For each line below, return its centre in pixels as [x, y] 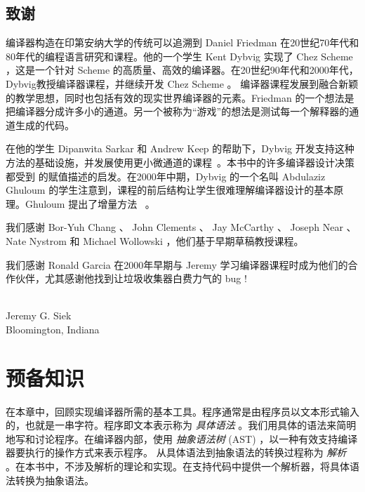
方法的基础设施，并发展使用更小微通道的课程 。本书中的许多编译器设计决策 [180, 162]
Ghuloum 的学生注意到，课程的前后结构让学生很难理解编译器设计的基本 [170, 190]
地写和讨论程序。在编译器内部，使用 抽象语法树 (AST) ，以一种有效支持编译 [182, 438]
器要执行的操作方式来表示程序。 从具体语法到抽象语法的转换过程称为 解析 [176, 452]
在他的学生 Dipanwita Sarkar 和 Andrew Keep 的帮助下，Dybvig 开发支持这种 [180, 148]
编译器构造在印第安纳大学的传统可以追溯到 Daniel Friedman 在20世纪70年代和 [182, 42]
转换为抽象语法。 [54, 480]
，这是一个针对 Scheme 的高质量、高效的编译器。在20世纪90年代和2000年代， [182, 70]
